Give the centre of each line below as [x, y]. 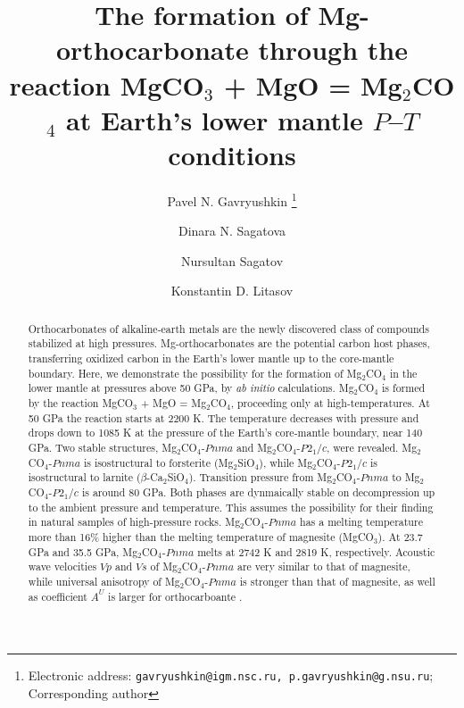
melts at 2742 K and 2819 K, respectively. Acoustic [316, 551]
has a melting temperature [361, 522]
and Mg [255, 447]
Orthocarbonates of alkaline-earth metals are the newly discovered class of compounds [228, 328]
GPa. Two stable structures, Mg [103, 447]
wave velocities [62, 566]
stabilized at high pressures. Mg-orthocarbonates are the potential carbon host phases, [229, 343]
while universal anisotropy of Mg [104, 581]
